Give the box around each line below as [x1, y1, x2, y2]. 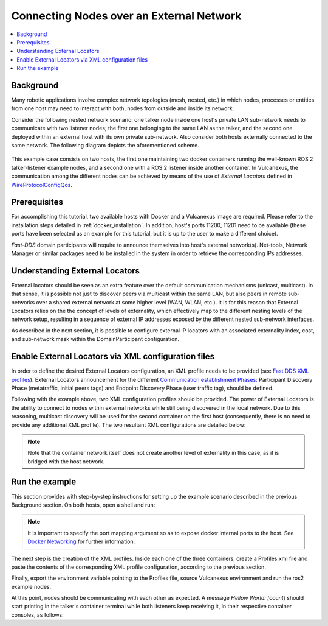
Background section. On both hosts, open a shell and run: [11, 501, 155, 508]
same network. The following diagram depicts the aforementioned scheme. [11, 141, 200, 149]
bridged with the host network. [27, 457, 105, 465]
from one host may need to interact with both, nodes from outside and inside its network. [11, 105, 234, 112]
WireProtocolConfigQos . [11, 181, 72, 188]
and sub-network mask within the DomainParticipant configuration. [11, 336, 179, 343]
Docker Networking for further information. [27, 538, 135, 545]
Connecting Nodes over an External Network [11, 9, 242, 23]
